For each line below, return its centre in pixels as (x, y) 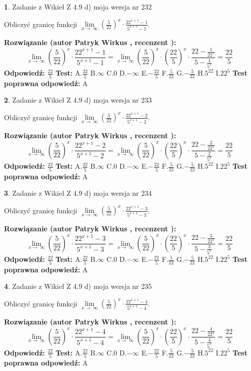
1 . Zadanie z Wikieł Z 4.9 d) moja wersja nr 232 (78, 7)
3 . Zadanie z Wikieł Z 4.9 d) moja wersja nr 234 (78, 193)
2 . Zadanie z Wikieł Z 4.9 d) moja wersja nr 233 (78, 100)
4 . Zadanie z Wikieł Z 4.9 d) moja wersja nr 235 (78, 286)
